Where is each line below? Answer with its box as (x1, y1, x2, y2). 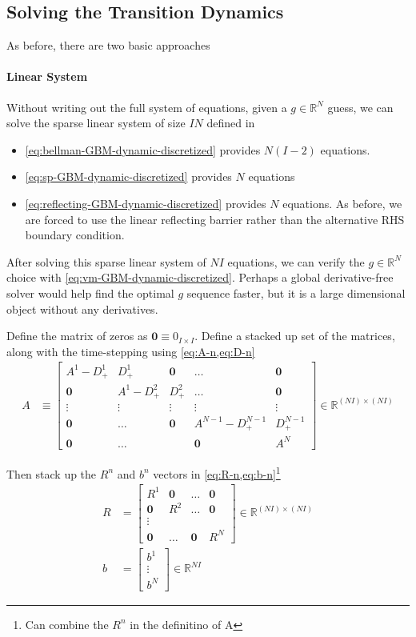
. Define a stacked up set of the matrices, (194, 327, 395, 344)
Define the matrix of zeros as (6, 327, 148, 344)
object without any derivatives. (6, 300, 158, 317)
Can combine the (25, 615, 109, 632)
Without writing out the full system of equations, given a (6, 98, 287, 115)
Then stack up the (6, 465, 97, 482)
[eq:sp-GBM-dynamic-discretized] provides (25, 168, 232, 185)
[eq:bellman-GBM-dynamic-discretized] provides (25, 141, 261, 158)
